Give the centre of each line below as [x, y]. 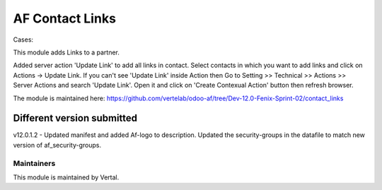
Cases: [23, 40]
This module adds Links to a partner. [66, 52]
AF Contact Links [65, 18]
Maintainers [34, 163]
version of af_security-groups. [57, 145]
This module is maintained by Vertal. [66, 177]
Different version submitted [75, 118]
